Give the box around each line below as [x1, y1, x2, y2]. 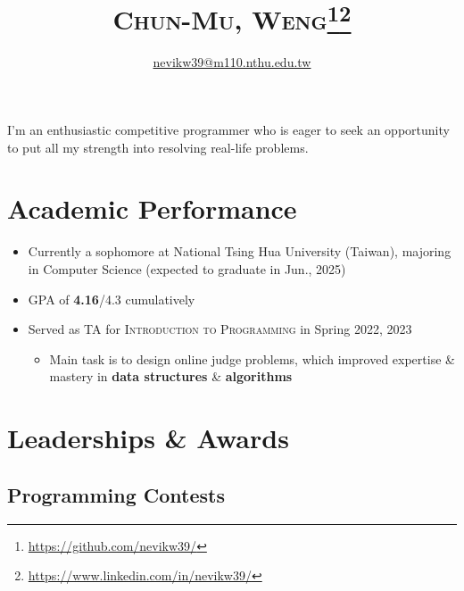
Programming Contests [7, 480, 225, 508]
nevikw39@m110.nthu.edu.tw [153, 53, 311, 71]
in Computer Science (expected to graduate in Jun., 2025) [28, 259, 346, 278]
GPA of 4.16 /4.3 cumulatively [28, 289, 195, 308]
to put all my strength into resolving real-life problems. [7, 137, 309, 156]
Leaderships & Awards [7, 420, 289, 456]
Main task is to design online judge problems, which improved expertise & [49, 349, 455, 368]
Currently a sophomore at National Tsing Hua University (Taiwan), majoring [28, 242, 452, 261]
